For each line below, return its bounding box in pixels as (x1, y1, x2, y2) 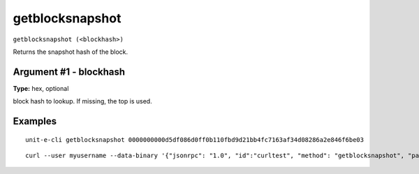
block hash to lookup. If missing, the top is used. (13, 97, 153, 106)
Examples (13, 115, 57, 127)
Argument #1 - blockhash (13, 66, 126, 78)
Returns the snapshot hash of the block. (13, 48, 128, 56)
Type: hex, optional (13, 84, 69, 92)
